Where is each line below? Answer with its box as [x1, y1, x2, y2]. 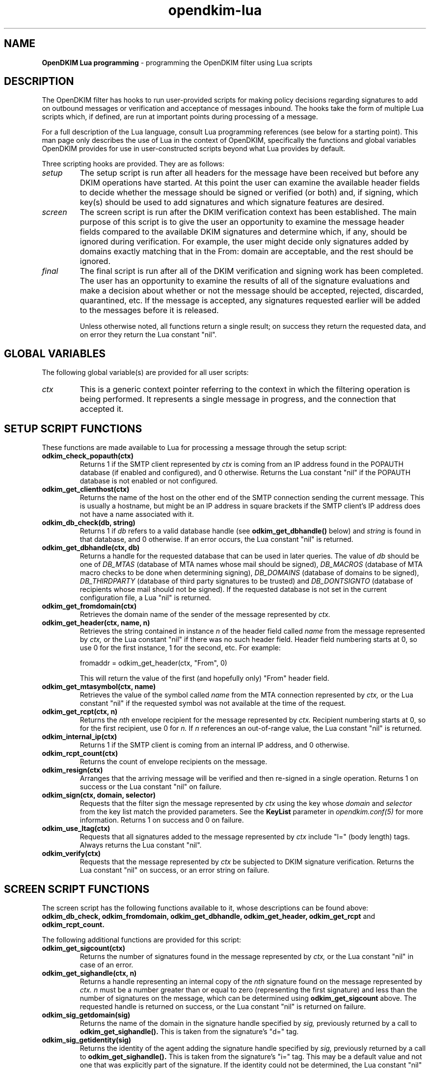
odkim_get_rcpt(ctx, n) [42, 707, 118, 716]
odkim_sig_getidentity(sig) [42, 1035, 132, 1044]
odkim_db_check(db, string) [42, 518, 135, 527]
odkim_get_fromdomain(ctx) [42, 602, 137, 611]
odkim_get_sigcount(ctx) [42, 943, 125, 952]
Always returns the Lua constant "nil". [80, 841, 202, 850]
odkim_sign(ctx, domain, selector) [42, 791, 156, 800]
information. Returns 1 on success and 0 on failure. [80, 816, 244, 825]
